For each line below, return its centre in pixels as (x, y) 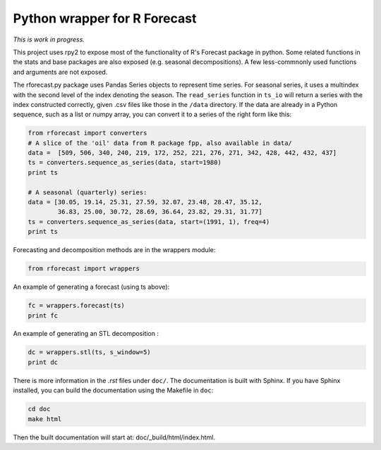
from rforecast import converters (87, 133)
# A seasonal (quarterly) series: (87, 192)
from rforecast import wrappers (84, 269)
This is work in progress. (49, 39)
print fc (43, 315)
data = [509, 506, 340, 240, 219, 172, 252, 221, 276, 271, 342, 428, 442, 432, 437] (182, 153)
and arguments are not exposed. (60, 72)
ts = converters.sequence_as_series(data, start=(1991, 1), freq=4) (149, 221)
